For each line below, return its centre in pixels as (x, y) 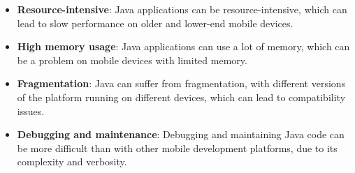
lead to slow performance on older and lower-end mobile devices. (155, 23)
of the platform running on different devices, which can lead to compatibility (181, 97)
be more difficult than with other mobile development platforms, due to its (177, 148)
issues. (31, 111)
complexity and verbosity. (72, 161)
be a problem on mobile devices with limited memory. (132, 60)
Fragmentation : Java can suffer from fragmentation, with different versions (181, 83)
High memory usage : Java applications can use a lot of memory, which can (183, 46)
